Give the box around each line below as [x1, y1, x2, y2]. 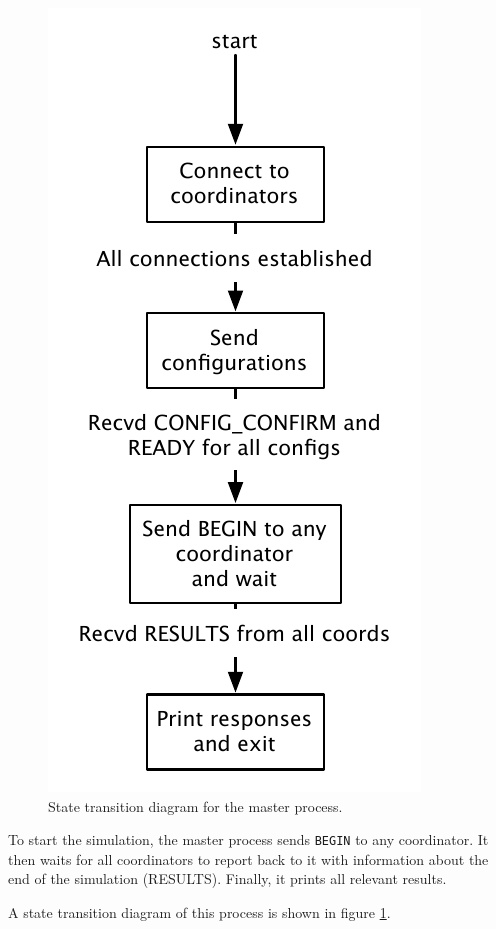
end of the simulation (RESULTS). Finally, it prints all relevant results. [8, 868, 447, 889]
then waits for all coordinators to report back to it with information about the [8, 848, 489, 869]
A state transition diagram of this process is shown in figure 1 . [8, 902, 391, 923]
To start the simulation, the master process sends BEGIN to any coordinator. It [8, 829, 489, 850]
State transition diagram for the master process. [48, 795, 343, 816]
